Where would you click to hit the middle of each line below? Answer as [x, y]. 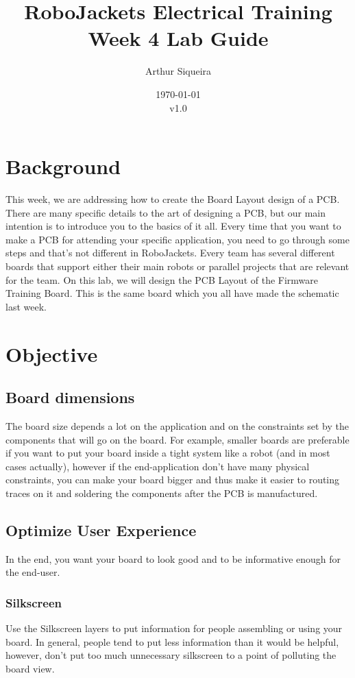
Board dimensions [70, 397]
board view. [30, 668]
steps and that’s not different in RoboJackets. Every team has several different [170, 253]
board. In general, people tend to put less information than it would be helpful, [172, 641]
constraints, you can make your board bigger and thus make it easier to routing [173, 480]
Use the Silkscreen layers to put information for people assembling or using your [174, 628]
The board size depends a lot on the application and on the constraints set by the [177, 425]
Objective [52, 353]
